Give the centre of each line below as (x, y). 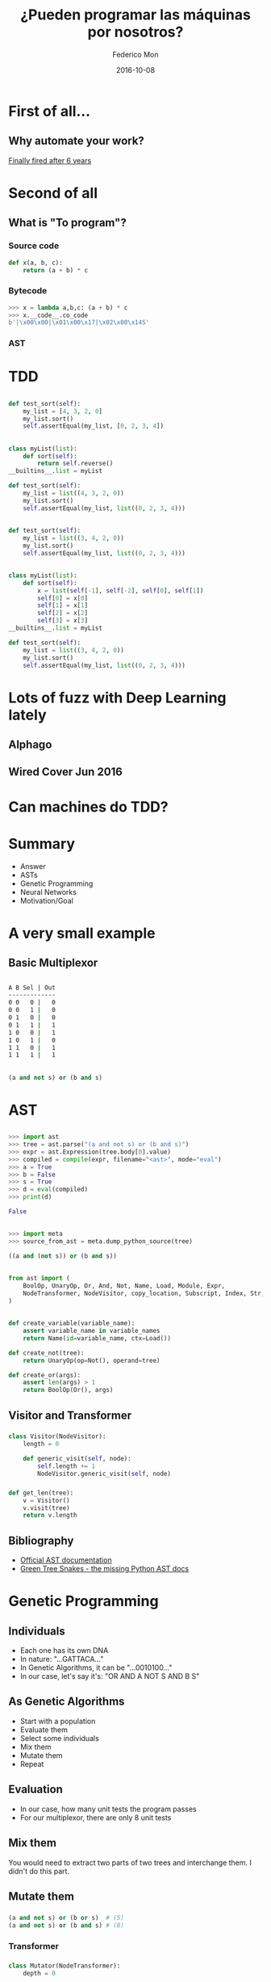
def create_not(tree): (46, 1353)
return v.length (50, 1516)
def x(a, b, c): (35, 263)
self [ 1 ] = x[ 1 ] (63, 605)
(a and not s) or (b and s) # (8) (67, 1925)
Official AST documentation (66, 1560)
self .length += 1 (66, 1466)
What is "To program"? (67, 223)
